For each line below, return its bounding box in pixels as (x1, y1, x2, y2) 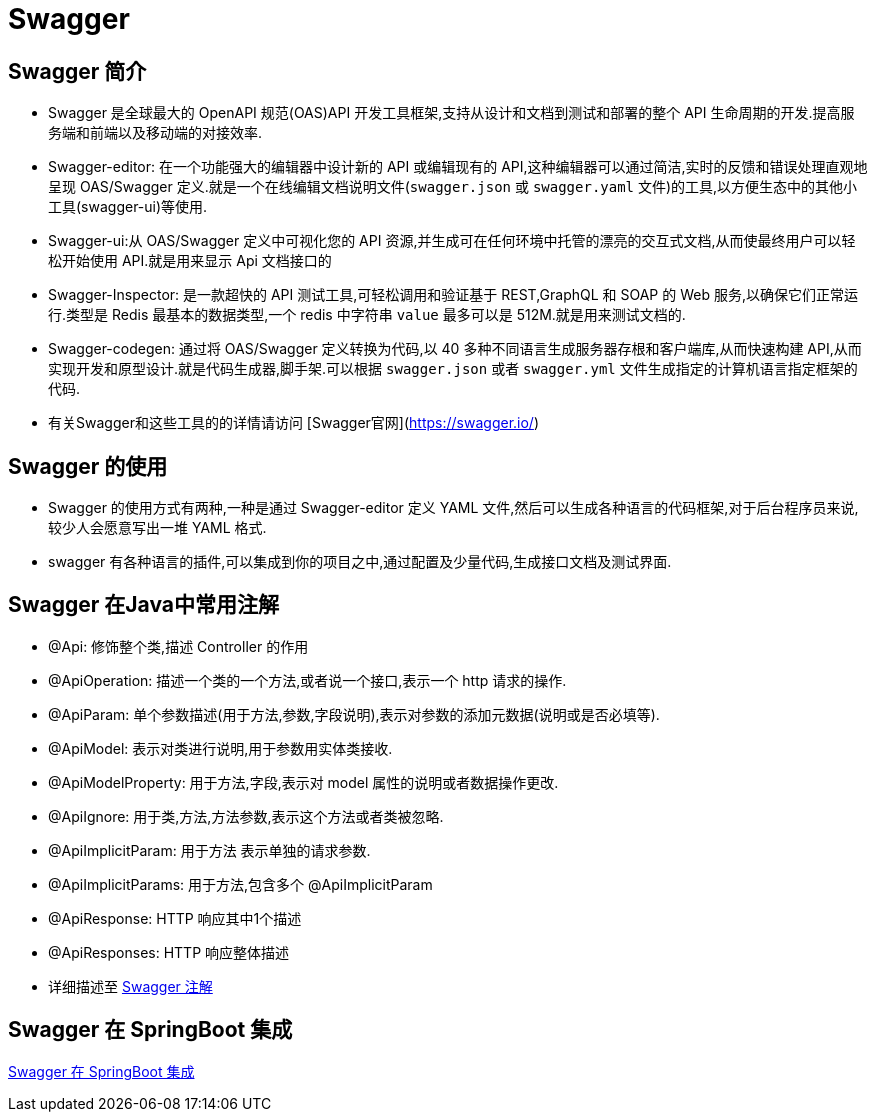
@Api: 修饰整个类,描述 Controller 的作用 (48, 637, 309, 655)
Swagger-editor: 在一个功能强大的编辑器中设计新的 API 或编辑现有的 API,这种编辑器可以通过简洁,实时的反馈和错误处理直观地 (48, 158, 868, 176)
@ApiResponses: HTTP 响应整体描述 (48, 943, 290, 961)
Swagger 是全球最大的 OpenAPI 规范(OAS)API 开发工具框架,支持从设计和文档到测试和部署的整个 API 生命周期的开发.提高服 (48, 104, 855, 122)
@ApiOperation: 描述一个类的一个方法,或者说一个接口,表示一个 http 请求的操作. (48, 671, 567, 689)
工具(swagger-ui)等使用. (48, 198, 208, 216)
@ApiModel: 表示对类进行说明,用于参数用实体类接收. (48, 739, 393, 757)
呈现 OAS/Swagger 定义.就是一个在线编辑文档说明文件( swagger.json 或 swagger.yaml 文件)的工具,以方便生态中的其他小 (48, 178, 858, 196)
